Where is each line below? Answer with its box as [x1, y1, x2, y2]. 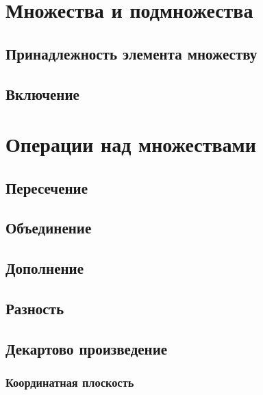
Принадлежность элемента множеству [5, 42, 258, 64]
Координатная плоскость [5, 374, 134, 391]
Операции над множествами [5, 130, 256, 158]
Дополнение [5, 257, 84, 279]
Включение [5, 83, 79, 104]
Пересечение [5, 177, 88, 198]
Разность [5, 298, 64, 319]
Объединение [5, 217, 92, 238]
